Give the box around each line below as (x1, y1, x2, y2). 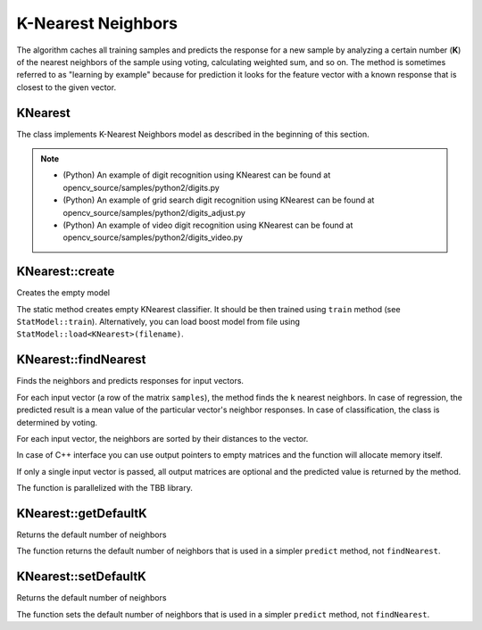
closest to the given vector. (16, 81, 116, 93)
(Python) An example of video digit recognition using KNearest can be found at (62, 220, 353, 230)
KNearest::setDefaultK (16, 569, 146, 584)
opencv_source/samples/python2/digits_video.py (62, 232, 243, 243)
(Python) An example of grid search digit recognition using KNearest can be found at (62, 195, 375, 205)
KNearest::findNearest (16, 352, 146, 368)
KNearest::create (16, 264, 115, 279)
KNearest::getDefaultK (16, 505, 147, 521)
